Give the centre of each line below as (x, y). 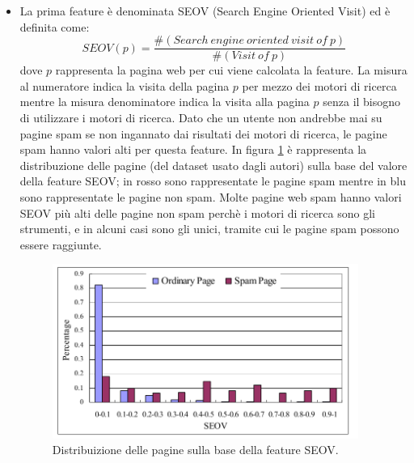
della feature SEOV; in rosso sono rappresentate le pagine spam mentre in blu (213, 181)
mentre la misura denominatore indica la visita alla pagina (165, 102)
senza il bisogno (362, 102)
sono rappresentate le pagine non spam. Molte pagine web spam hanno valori (211, 197)
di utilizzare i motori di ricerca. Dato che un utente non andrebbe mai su (201, 118)
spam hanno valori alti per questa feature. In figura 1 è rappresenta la (193, 149)
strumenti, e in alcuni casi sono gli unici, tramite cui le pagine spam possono (209, 229)
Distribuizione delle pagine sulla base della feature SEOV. (195, 450)
